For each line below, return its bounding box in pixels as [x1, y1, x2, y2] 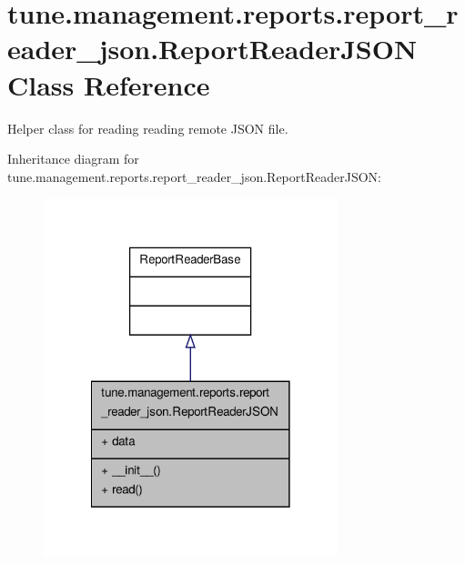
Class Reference [7, 65, 210, 103]
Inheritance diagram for [7, 149, 139, 168]
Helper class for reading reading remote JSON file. [7, 118, 288, 137]
